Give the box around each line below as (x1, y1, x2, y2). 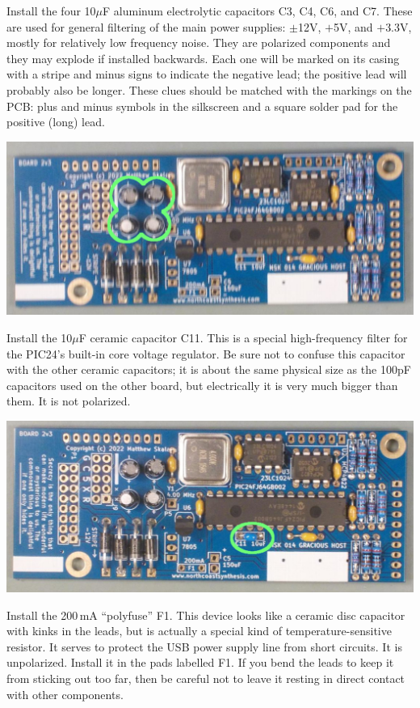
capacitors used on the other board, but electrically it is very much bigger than (6, 376, 398, 393)
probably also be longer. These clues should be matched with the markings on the (6, 81, 412, 98)
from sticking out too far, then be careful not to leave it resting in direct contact (6, 670, 405, 686)
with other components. (6, 685, 124, 702)
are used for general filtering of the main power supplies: (6, 18, 286, 35)
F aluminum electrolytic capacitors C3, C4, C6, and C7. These (103, 2, 413, 19)
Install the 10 (6, 329, 73, 346)
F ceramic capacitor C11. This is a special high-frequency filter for (78, 329, 408, 346)
